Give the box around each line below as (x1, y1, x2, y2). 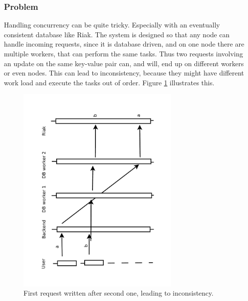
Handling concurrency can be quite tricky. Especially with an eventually (4, 20, 220, 30)
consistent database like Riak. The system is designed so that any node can (4, 29, 230, 39)
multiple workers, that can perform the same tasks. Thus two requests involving (4, 49, 243, 58)
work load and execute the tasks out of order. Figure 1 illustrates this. (4, 77, 215, 87)
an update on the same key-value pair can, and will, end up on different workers (4, 58, 244, 68)
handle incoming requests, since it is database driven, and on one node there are (4, 39, 245, 49)
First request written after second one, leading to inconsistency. (23, 288, 214, 298)
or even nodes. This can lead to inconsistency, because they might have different (4, 68, 244, 78)
